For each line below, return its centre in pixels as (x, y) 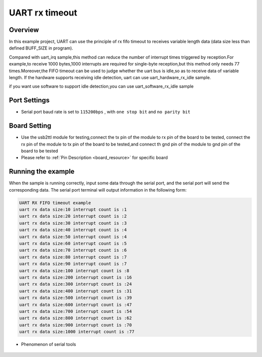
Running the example (42, 171)
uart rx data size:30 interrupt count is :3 (73, 223)
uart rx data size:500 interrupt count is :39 (75, 298)
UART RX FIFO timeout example (55, 203)
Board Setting (30, 126)
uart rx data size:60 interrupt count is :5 (73, 243)
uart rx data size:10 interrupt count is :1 (73, 210)
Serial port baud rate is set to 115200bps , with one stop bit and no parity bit (106, 112)
